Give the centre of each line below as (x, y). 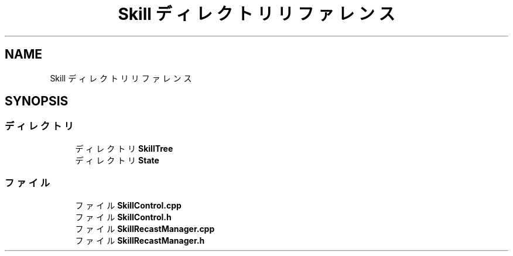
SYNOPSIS (37, 101)
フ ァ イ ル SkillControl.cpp (128, 205)
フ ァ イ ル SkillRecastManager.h (140, 240)
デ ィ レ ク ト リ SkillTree (124, 148)
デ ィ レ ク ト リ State (117, 160)
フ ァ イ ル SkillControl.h (123, 217)
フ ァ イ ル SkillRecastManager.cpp (145, 228)
